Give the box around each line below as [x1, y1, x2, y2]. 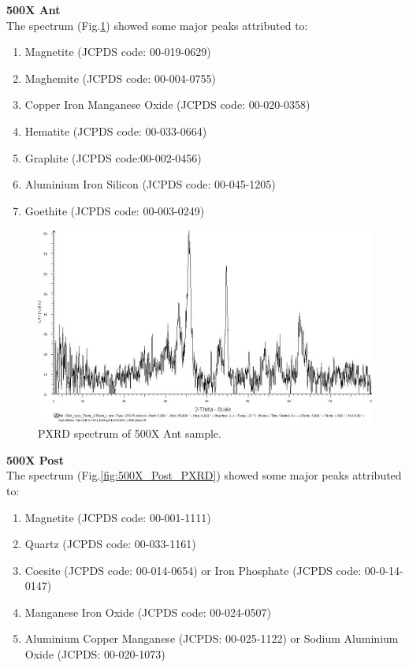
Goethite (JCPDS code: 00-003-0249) [24, 202, 205, 218]
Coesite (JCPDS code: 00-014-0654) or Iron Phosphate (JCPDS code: [24, 562, 362, 578]
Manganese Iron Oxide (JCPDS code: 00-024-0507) [24, 603, 271, 620]
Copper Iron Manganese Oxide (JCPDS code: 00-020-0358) [24, 96, 310, 113]
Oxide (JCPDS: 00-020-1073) [24, 646, 165, 662]
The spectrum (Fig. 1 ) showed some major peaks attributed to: [6, 17, 308, 33]
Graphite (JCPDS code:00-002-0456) [24, 149, 202, 166]
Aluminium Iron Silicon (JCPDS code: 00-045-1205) [24, 176, 276, 192]
